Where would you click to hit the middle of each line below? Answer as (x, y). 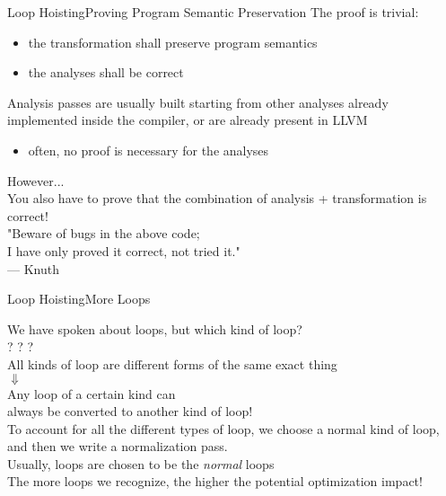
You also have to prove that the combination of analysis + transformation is (217, 198)
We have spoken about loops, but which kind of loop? (155, 328)
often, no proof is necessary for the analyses (149, 150)
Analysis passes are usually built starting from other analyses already (198, 102)
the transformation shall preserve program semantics (173, 42)
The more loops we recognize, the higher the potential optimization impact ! (215, 481)
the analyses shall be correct (106, 72)
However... (36, 180)
